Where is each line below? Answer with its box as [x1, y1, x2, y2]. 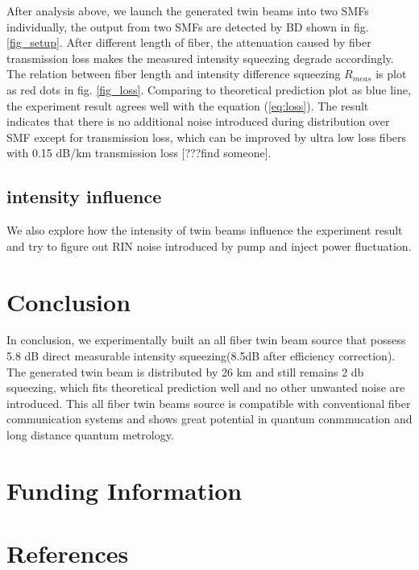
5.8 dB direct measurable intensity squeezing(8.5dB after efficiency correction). [6, 347, 396, 364]
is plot [375, 65, 407, 82]
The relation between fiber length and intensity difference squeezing [6, 65, 341, 82]
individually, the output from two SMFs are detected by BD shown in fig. [6, 18, 369, 35]
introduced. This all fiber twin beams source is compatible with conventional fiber [6, 394, 411, 411]
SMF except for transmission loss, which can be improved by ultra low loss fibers [6, 128, 407, 145]
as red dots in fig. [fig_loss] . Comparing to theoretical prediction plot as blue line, [6, 81, 411, 98]
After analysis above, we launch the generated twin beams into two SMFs [6, 2, 369, 19]
